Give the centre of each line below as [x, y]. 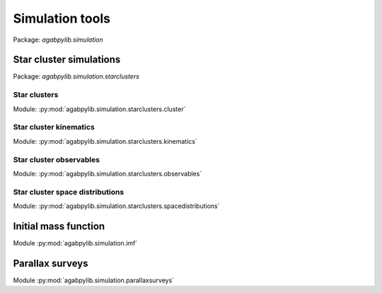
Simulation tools [62, 18]
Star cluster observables [57, 159]
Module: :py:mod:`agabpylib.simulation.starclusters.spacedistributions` [116, 206]
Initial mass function [59, 226]
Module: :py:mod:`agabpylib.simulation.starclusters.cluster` [99, 109]
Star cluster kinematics [54, 127]
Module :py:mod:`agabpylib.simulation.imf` [75, 243]
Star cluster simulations [67, 60]
